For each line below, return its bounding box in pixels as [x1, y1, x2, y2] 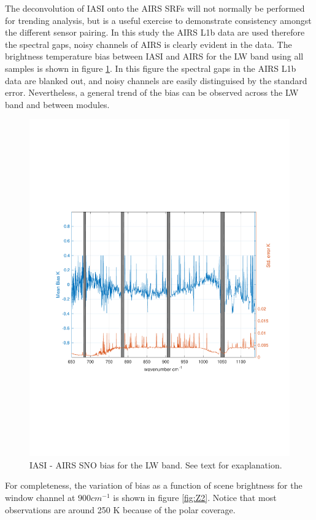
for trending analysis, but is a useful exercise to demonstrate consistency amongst [5, 14, 312, 26]
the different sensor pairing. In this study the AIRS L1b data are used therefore [5, 26, 305, 39]
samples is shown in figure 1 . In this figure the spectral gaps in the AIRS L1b [5, 61, 296, 74]
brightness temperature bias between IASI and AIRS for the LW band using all [5, 50, 304, 63]
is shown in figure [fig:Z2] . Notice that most [113, 491, 277, 504]
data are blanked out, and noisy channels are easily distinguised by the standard [5, 74, 307, 87]
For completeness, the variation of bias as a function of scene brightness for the [5, 479, 303, 492]
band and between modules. [5, 98, 110, 111]
